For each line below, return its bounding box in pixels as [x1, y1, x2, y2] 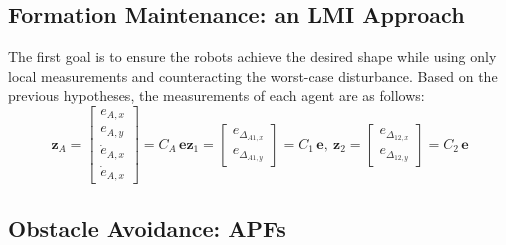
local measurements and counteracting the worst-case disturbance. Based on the [8, 65, 498, 86]
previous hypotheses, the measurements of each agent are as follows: [8, 85, 425, 106]
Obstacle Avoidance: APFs [8, 212, 286, 243]
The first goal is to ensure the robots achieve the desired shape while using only [8, 46, 497, 67]
